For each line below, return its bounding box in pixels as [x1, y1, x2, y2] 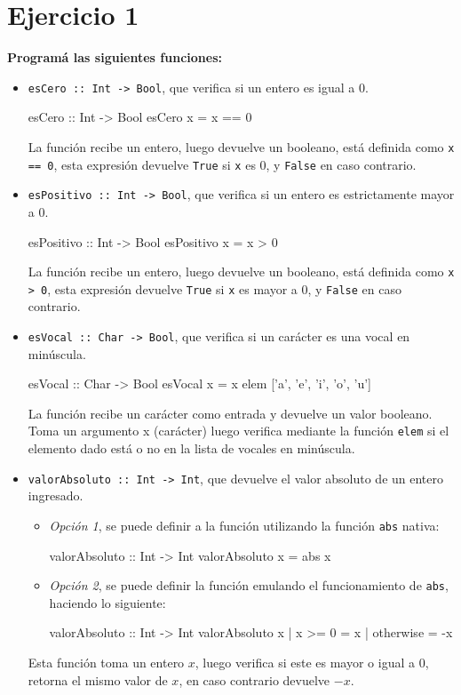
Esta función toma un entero [28, 653, 185, 672]
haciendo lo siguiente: [49, 593, 166, 611]
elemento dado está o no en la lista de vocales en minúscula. [28, 439, 355, 458]
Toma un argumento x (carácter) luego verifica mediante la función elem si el [28, 421, 449, 440]
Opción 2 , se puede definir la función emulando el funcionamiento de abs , [49, 576, 449, 595]
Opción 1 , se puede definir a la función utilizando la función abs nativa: [49, 515, 440, 534]
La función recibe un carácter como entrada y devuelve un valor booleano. [28, 403, 433, 422]
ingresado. [28, 486, 83, 505]
